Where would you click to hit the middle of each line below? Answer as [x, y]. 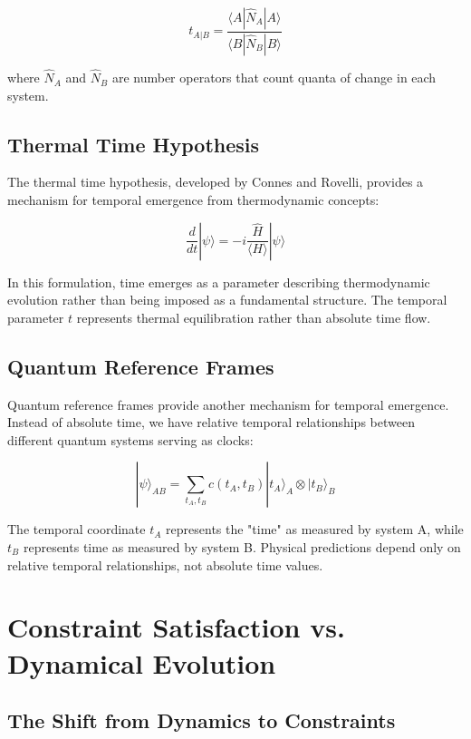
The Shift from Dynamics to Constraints [202, 720]
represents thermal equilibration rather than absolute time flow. [254, 317]
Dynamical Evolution [142, 662]
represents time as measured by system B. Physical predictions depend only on [242, 547]
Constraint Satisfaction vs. [176, 627]
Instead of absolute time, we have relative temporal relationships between [211, 422]
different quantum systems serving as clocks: [130, 439]
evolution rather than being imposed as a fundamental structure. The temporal [227, 300]
